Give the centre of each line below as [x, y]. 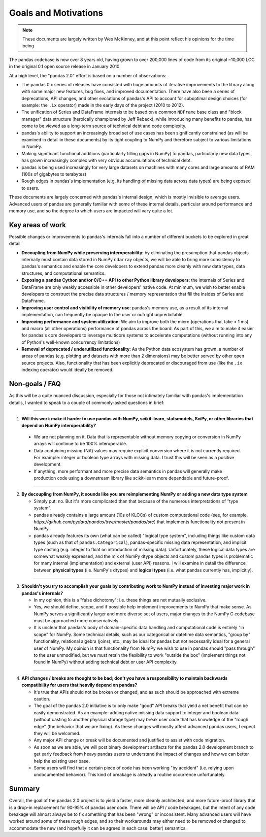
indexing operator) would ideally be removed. [67, 370]
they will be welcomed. [57, 733]
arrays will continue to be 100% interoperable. [81, 444]
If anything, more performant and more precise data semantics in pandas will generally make [128, 471]
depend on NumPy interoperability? [59, 426]
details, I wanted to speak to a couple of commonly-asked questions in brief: [87, 402]
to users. [30, 188]
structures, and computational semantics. [64, 273]
